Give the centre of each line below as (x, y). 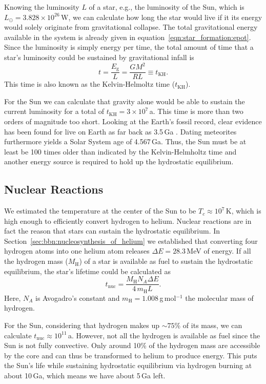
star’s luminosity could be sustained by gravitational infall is (99, 57)
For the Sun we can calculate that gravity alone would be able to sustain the (125, 101)
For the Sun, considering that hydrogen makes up (82, 325)
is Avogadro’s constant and (78, 297)
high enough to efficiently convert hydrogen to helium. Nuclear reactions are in (128, 220)
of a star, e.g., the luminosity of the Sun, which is (167, 7)
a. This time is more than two (196, 111)
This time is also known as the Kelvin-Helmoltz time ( (90, 84)
